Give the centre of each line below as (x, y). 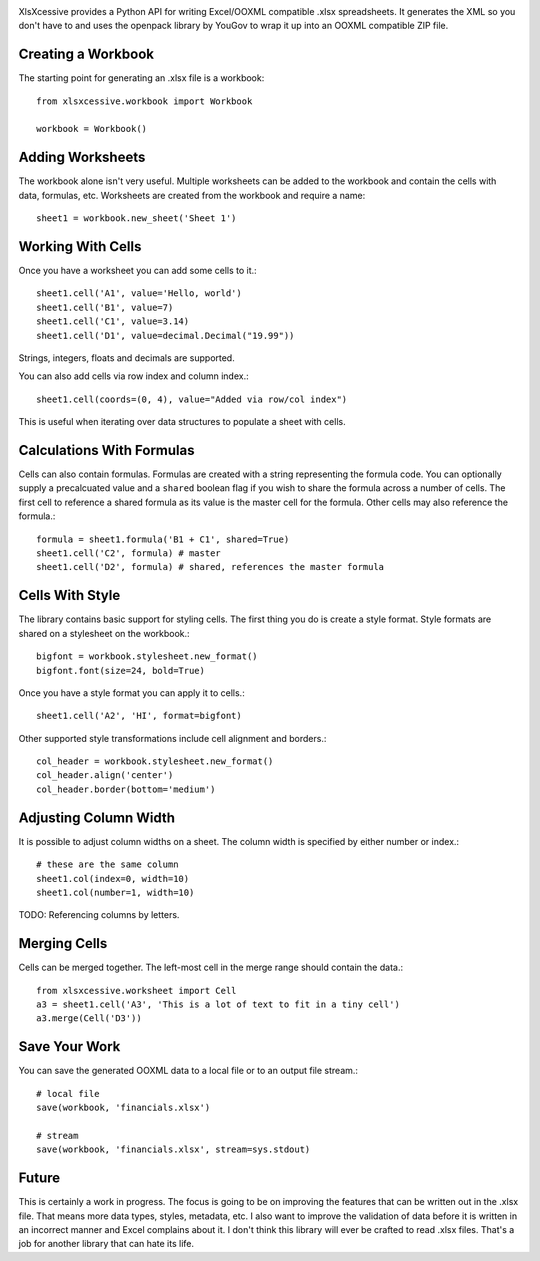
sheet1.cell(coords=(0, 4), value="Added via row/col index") (192, 399)
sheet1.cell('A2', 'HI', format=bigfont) (139, 716)
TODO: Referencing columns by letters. (99, 915)
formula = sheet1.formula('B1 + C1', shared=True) (163, 539)
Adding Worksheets (82, 157)
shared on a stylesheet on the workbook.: (104, 633)
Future (39, 1178)
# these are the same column (107, 864)
